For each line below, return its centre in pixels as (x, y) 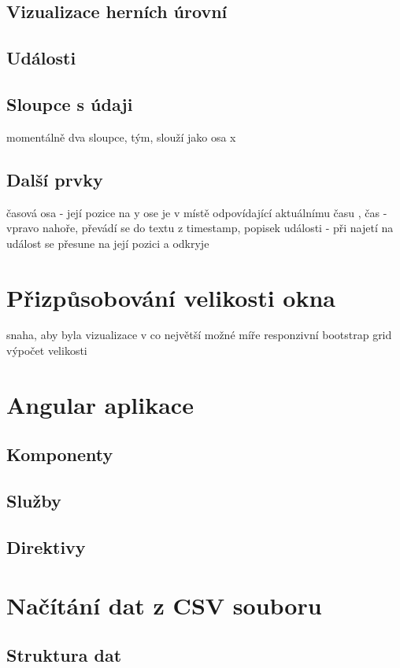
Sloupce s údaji (70, 103)
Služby (34, 501)
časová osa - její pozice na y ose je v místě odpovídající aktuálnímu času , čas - (197, 212)
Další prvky (55, 179)
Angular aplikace (100, 404)
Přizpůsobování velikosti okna (171, 297)
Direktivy (46, 546)
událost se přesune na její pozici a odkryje (108, 243)
